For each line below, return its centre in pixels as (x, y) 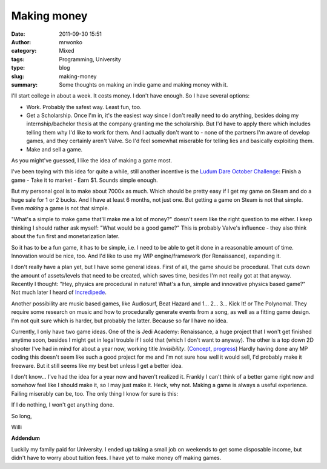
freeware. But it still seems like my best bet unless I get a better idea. (97, 365)
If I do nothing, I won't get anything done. (63, 405)
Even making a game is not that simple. (60, 208)
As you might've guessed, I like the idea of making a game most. (92, 161)
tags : (18, 59)
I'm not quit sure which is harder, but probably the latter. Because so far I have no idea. (120, 321)
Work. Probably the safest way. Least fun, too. (84, 107)
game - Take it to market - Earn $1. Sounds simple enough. (84, 180)
